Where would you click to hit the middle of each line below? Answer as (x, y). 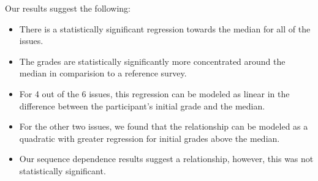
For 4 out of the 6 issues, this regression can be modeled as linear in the (154, 93)
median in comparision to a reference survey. (103, 73)
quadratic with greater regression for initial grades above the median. (150, 138)
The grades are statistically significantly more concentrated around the (152, 61)
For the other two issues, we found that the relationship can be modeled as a (164, 126)
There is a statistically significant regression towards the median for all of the (165, 28)
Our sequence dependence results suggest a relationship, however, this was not (166, 159)
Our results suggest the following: (68, 8)
